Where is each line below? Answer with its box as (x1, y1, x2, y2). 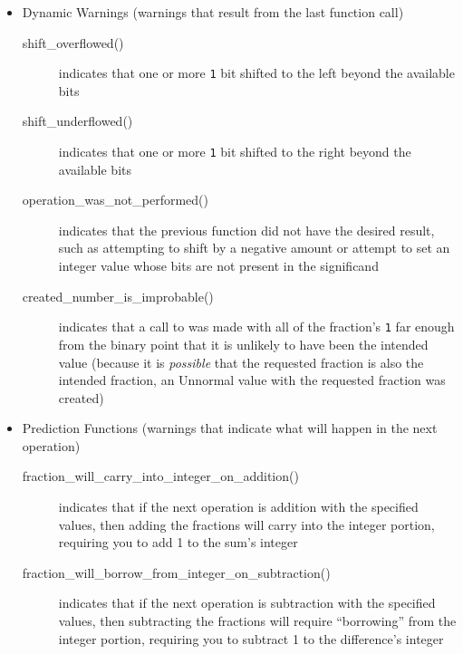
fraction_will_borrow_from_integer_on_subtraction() (22, 563, 331, 582)
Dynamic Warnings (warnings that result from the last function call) (22, 3, 404, 21)
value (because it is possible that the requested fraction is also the (58, 352, 424, 371)
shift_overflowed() (22, 33, 124, 52)
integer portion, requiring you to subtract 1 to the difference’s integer (58, 629, 444, 648)
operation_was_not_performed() (22, 190, 208, 209)
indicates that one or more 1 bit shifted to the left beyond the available (58, 63, 455, 82)
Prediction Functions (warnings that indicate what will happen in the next (22, 418, 438, 438)
